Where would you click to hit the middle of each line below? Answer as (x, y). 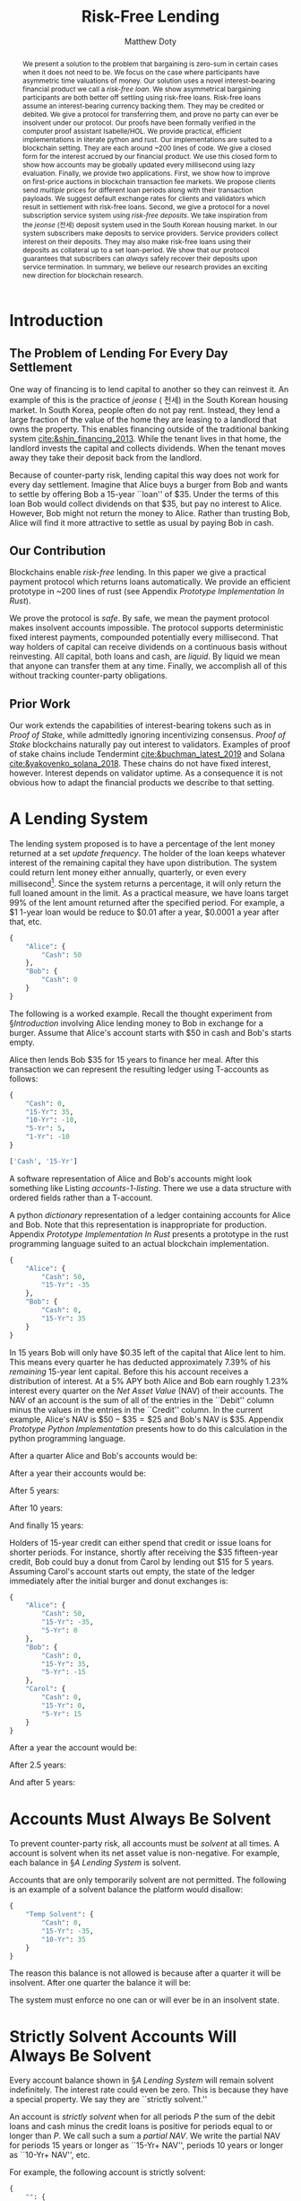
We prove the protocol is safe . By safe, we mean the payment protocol (139, 618)
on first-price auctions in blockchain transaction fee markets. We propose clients (149, 181)
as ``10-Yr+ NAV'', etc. (50, 2155)
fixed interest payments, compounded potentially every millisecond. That (144, 637)
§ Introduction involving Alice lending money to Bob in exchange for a (137, 1023)
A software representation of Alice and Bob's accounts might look (131, 1179)
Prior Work (40, 703)
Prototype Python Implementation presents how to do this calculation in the (148, 1428)
